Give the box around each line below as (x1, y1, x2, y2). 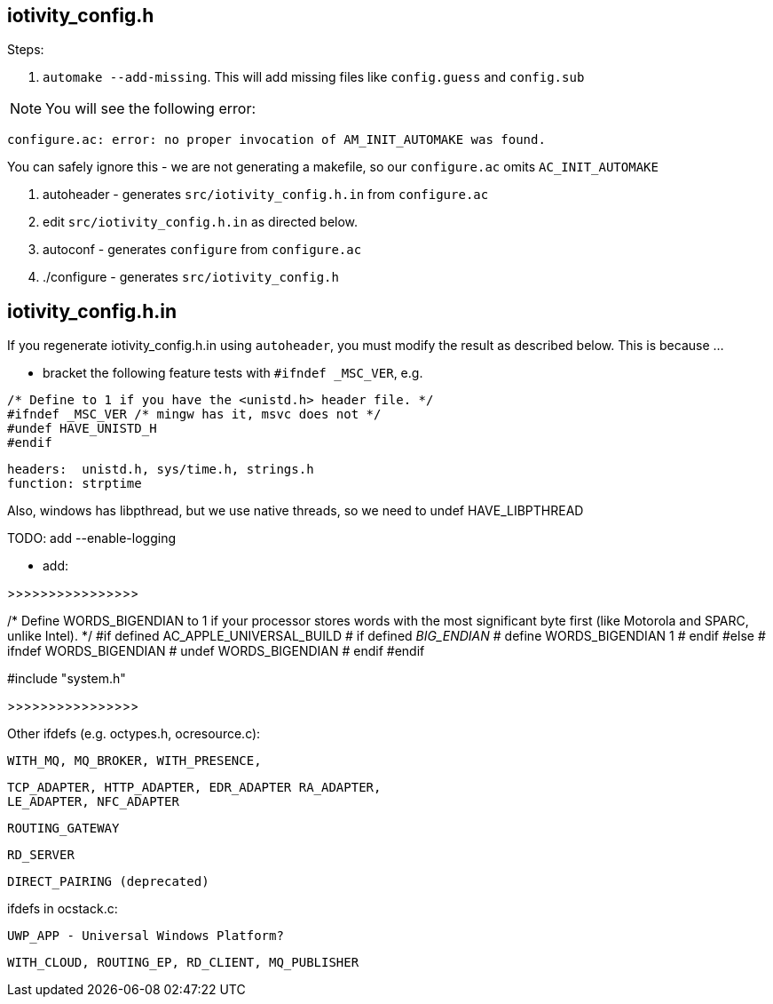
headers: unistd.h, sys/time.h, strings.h (7, 462, 314, 477)
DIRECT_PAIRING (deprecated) (7, 874, 209, 889)
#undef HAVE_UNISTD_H (7, 421, 157, 436)
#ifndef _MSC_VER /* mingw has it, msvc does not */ (7, 407, 382, 422)
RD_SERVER (7, 848, 75, 863)
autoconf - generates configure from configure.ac (43, 242, 362, 258)
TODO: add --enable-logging (7, 530, 176, 546)
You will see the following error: (45, 100, 256, 118)
